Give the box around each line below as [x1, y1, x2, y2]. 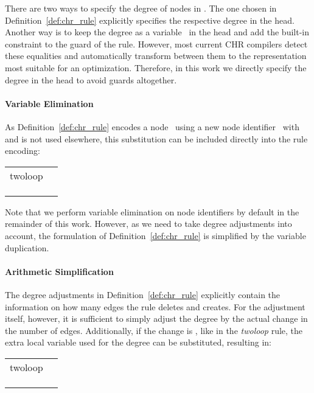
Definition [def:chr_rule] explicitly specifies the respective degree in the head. [5, 13, 295, 26]
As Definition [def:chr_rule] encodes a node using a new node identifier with [5, 120, 299, 133]
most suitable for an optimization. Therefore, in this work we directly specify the [5, 61, 307, 74]
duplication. [5, 241, 49, 254]
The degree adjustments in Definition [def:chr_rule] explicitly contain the [5, 288, 281, 301]
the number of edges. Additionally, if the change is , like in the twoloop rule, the [5, 324, 303, 336]
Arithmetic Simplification [5, 265, 114, 277]
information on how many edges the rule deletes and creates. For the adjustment [5, 300, 305, 313]
